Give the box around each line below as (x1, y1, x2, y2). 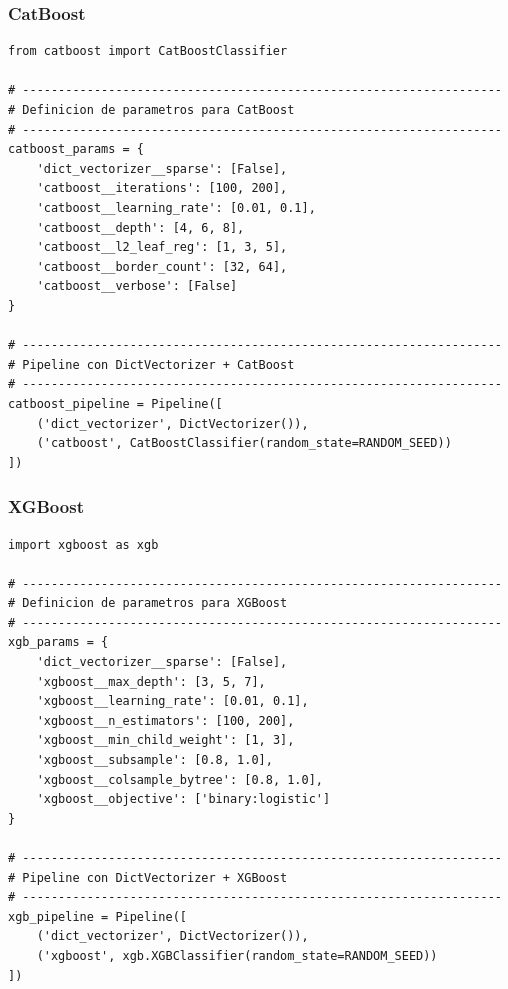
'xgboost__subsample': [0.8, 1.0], (36, 753, 273, 768)
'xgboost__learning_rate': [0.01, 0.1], (36, 694, 309, 709)
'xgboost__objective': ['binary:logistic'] (36, 792, 331, 807)
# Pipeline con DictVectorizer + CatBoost (8, 357, 295, 372)
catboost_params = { (8, 142, 145, 157)
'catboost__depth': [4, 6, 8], (36, 220, 245, 235)
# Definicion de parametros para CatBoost (8, 103, 295, 117)
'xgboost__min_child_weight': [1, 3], (36, 733, 295, 748)
